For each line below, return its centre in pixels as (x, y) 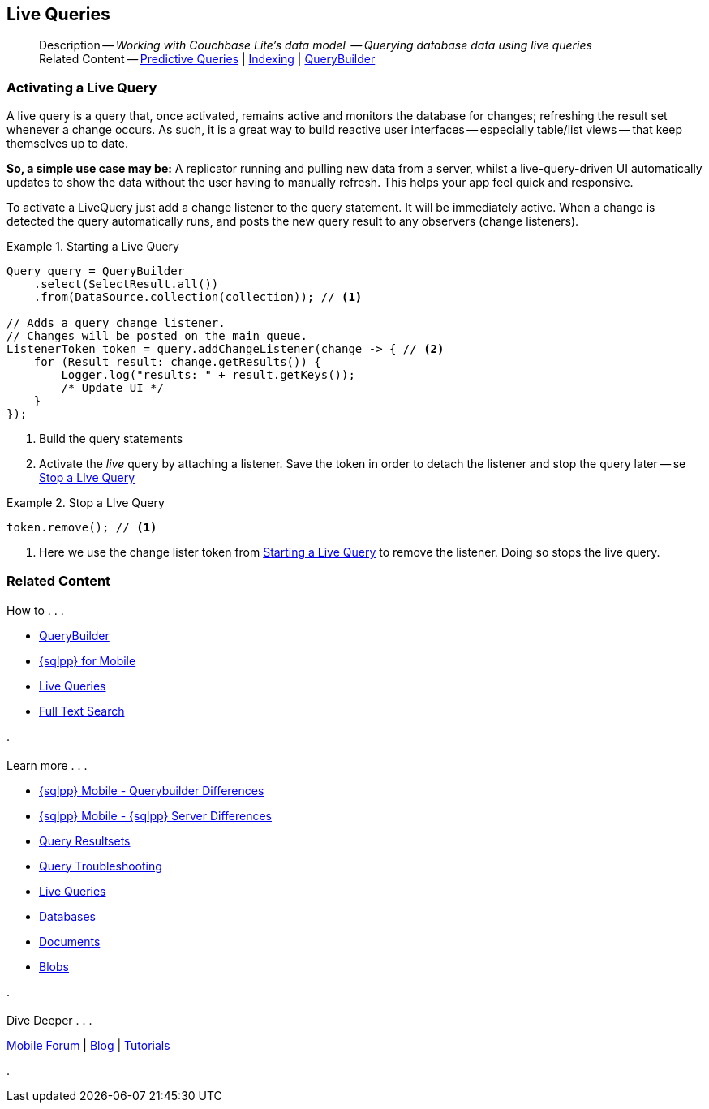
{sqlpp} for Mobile (88, 661)
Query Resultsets (85, 840)
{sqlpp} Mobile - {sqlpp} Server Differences (155, 815)
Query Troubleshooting (101, 866)
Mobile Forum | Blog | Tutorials (88, 1046)
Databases (67, 916)
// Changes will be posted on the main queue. (157, 336)
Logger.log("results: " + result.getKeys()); (208, 375)
